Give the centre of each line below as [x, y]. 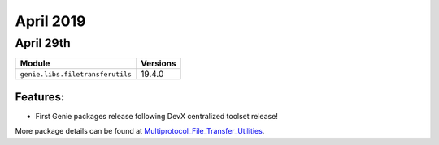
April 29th [43, 43]
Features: [40, 97]
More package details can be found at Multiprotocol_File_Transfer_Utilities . [140, 131]
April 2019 [50, 21]
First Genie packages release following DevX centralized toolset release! [156, 116]
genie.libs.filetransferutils [76, 74]
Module [35, 63]
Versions [159, 63]
